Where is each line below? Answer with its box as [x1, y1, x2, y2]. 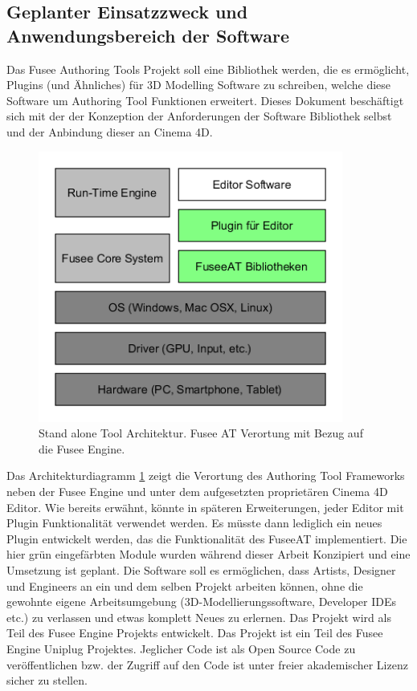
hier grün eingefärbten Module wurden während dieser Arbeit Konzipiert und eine [6, 546, 411, 563]
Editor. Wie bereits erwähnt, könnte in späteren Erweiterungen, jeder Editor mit [6, 498, 404, 515]
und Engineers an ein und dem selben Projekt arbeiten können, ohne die [6, 577, 363, 594]
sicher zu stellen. [6, 672, 88, 689]
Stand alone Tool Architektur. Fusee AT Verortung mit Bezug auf [39, 425, 363, 441]
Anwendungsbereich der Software [6, 22, 290, 47]
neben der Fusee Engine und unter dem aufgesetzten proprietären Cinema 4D [6, 483, 388, 500]
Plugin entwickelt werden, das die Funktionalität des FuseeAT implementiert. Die [6, 530, 407, 547]
